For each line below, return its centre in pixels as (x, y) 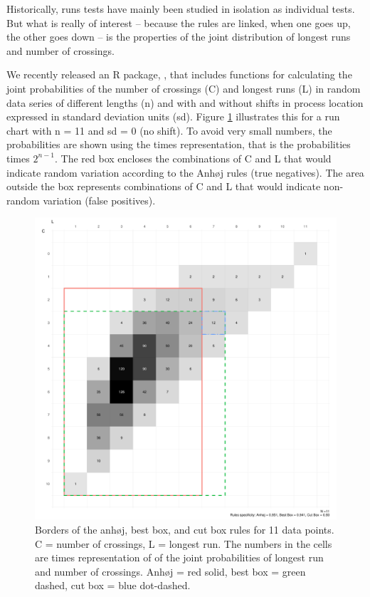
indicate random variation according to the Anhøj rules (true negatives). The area (185, 172)
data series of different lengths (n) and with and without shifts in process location (185, 102)
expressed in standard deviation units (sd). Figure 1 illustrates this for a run (173, 116)
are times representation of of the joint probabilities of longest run (179, 557)
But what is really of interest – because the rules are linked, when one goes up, (179, 22)
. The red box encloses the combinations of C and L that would (193, 158)
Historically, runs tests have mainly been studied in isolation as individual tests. (181, 9)
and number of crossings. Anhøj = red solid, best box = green (170, 571)
